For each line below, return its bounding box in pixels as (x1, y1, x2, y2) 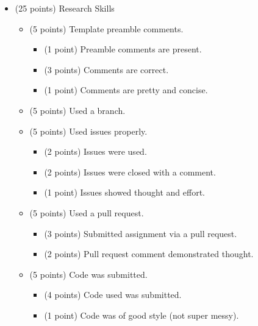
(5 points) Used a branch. (29, 104, 126, 116)
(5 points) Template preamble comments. (29, 22, 184, 35)
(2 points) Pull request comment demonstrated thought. (44, 247, 254, 260)
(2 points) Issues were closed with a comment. (44, 165, 216, 178)
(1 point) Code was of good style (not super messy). (44, 308, 239, 321)
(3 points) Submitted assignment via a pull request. (44, 227, 237, 239)
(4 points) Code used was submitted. (44, 288, 182, 301)
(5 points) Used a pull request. (29, 206, 144, 219)
